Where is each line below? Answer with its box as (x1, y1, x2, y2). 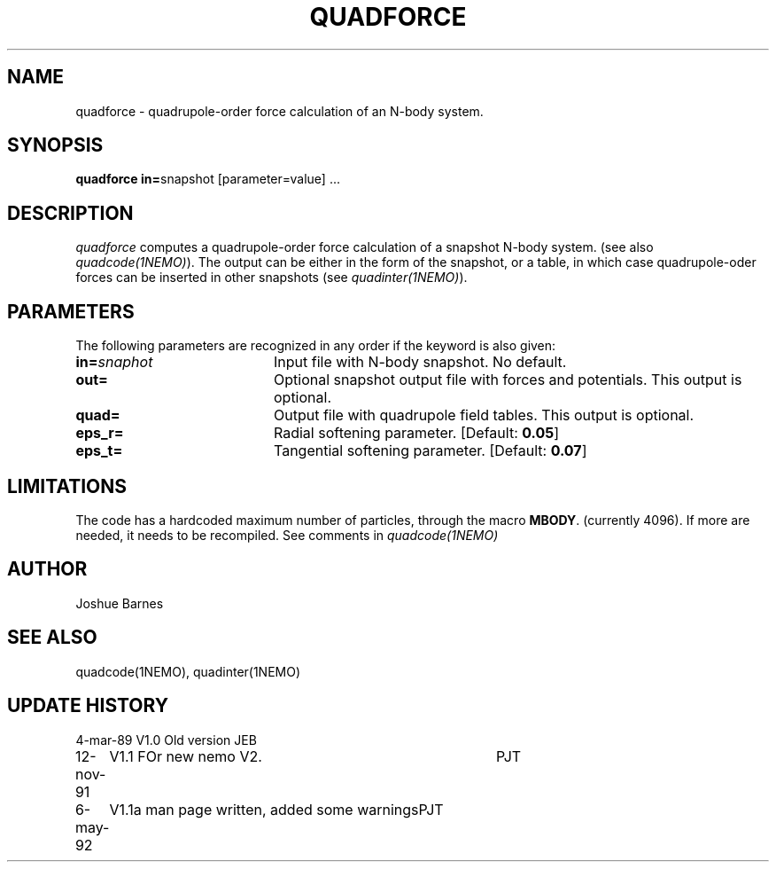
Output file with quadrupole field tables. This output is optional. (273, 406, 695, 425)
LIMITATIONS (7, 474, 128, 497)
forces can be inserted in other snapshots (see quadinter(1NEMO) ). (75, 270, 468, 286)
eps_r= (75, 424, 124, 442)
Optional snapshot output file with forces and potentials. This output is (273, 371, 742, 389)
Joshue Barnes (75, 595, 164, 611)
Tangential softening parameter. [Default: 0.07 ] (273, 442, 587, 460)
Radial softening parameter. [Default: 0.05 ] (273, 424, 560, 442)
